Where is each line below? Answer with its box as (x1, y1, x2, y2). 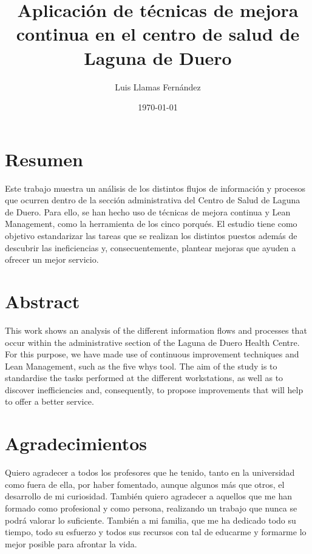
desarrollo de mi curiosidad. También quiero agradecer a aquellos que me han (5, 490, 292, 502)
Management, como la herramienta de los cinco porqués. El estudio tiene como (5, 217, 297, 230)
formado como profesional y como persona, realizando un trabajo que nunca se (5, 501, 297, 514)
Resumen (5, 146, 83, 171)
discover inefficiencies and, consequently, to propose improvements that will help (5, 383, 304, 396)
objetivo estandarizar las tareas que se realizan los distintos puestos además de (5, 229, 297, 242)
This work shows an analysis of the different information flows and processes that (5, 323, 307, 336)
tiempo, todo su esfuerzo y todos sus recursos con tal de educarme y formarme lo (5, 525, 307, 538)
